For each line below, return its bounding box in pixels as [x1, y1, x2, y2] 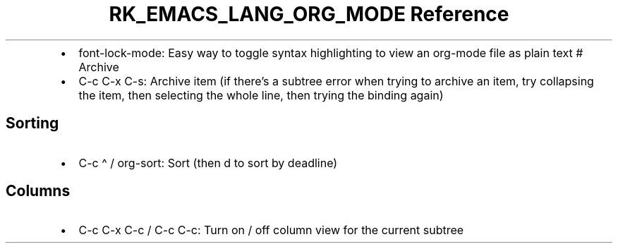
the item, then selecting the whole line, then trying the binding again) [78, 87, 444, 102]
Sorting [6, 114, 59, 133]
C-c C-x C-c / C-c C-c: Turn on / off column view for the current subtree [78, 223, 464, 238]
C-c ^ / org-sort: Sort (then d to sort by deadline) [78, 155, 338, 170]
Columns [6, 182, 71, 200]
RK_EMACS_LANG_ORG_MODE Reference [109, 2, 509, 26]
